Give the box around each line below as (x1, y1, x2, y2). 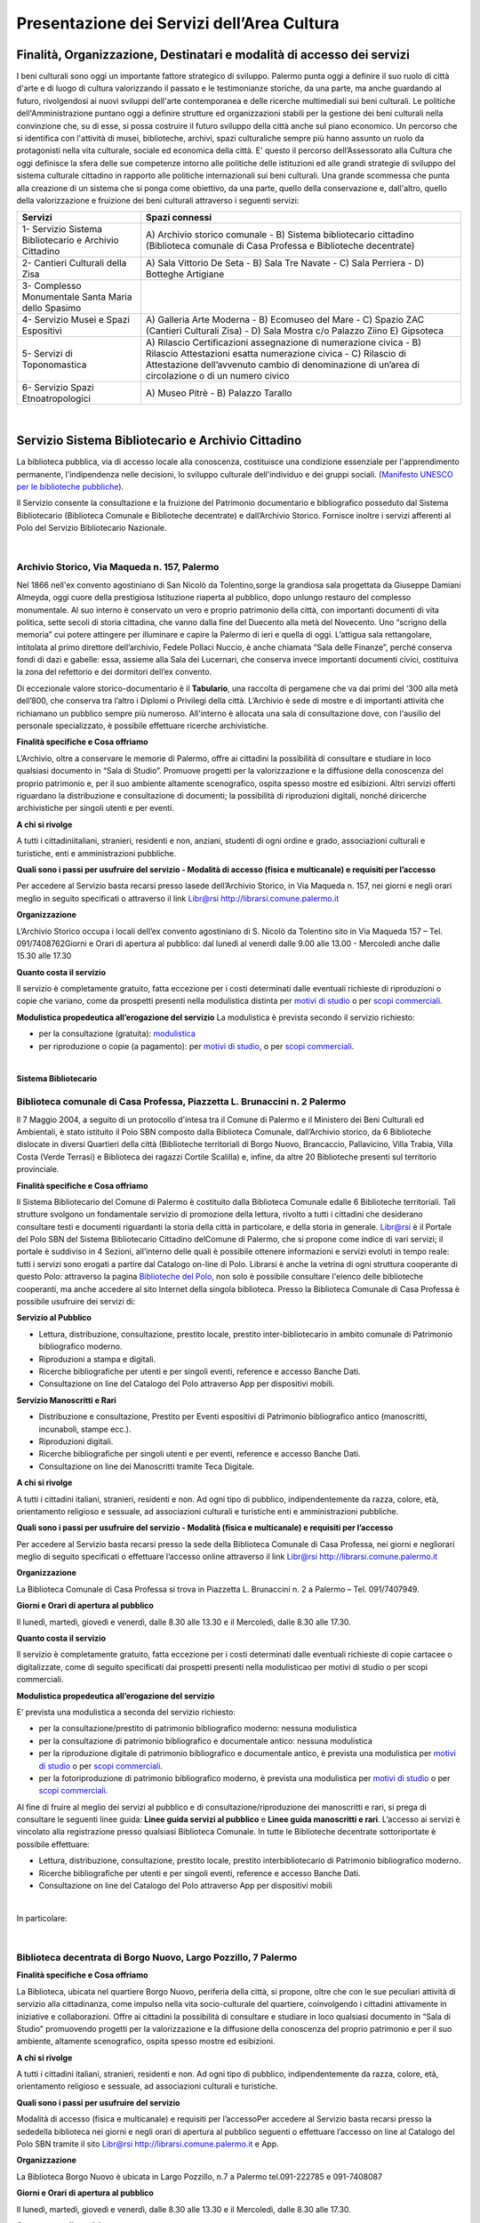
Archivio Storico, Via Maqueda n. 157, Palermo (16, 561, 220, 574)
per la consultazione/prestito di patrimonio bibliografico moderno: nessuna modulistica (38, 1723, 357, 1734)
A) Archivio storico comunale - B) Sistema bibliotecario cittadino (145, 229, 415, 241)
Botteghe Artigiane (145, 268, 225, 280)
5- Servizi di (21, 348, 73, 360)
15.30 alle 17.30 (16, 951, 72, 961)
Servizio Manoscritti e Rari (16, 1394, 117, 1405)
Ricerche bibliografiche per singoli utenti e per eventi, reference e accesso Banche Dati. (38, 1449, 361, 1459)
